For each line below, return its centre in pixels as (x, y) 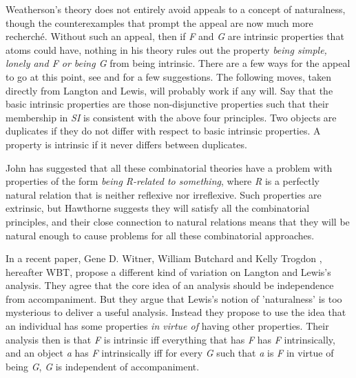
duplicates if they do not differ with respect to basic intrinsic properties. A (163, 131)
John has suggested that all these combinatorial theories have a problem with (169, 167)
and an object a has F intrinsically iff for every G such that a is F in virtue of (170, 353)
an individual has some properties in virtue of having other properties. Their (167, 326)
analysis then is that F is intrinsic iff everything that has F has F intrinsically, (170, 339)
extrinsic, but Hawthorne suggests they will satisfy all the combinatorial (158, 208)
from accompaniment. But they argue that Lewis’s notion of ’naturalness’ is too (174, 298)
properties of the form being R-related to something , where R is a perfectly (163, 181)
